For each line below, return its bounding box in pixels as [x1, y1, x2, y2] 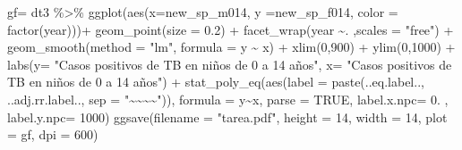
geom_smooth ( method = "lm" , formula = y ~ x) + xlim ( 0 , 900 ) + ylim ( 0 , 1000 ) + [7, 37, 456, 56]
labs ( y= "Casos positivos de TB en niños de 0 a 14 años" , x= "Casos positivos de [7, 54, 452, 73]
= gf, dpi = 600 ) [7, 125, 98, 144]
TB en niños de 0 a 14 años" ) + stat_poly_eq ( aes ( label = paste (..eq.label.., [7, 72, 424, 91]
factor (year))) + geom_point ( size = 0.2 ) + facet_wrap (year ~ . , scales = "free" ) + [7, 20, 454, 38]
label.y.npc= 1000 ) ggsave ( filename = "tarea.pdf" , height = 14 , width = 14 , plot [7, 107, 448, 126]
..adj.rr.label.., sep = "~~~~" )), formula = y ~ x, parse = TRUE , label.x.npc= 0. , [7, 89, 449, 108]
